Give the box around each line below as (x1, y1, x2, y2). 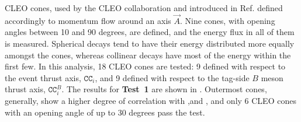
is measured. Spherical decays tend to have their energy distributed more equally (5, 37, 295, 49)
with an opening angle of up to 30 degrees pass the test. (5, 106, 205, 118)
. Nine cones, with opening (180, 14, 275, 26)
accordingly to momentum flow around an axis (5, 14, 171, 26)
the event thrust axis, (5, 71, 81, 83)
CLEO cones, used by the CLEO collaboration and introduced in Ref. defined (5, 2, 283, 13)
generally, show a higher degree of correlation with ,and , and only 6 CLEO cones (5, 95, 296, 107)
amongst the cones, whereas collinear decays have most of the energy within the (5, 48, 291, 61)
